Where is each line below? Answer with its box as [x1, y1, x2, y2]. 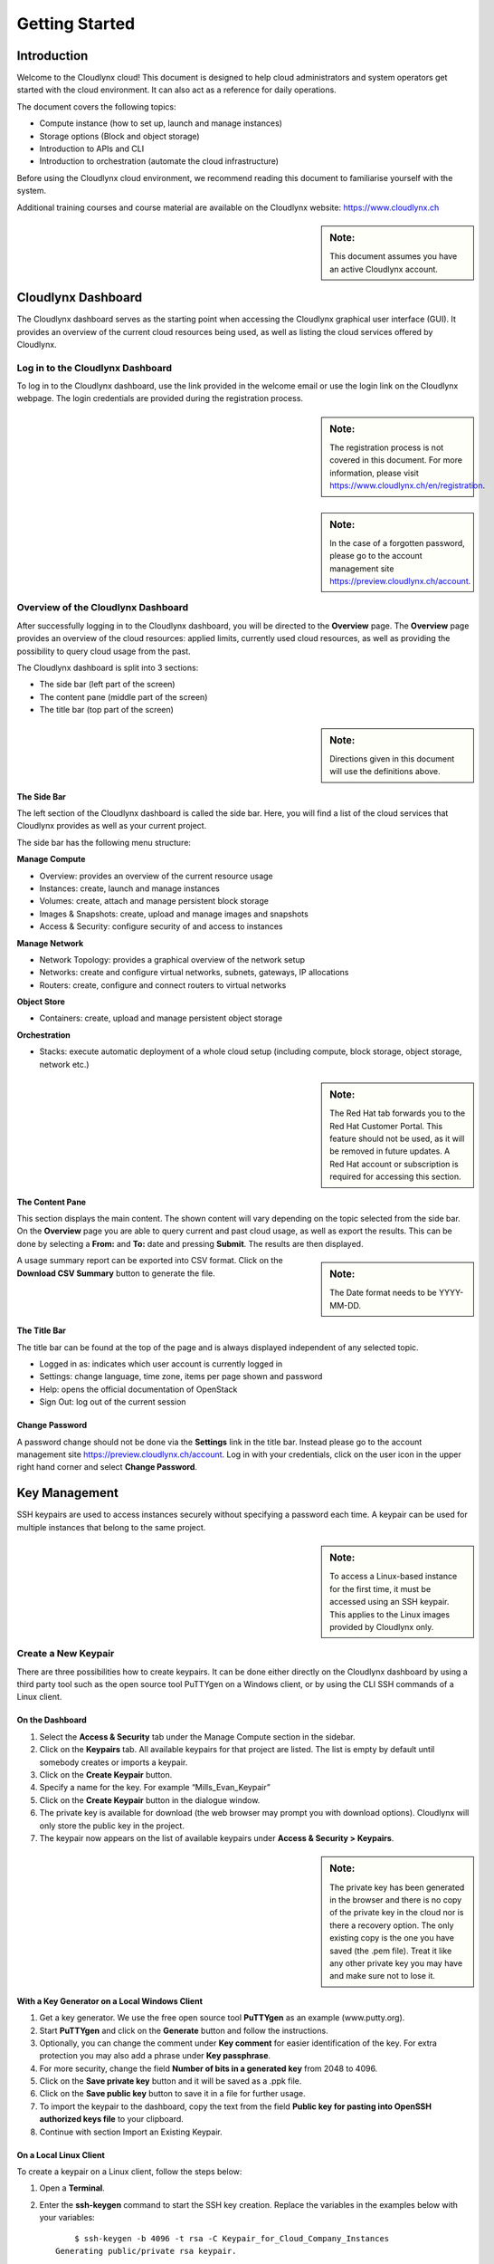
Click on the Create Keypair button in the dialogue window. [39, 1794, 261, 1806]
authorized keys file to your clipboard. [39, 2114, 185, 2125]
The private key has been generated [329, 1882, 465, 1893]
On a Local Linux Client [16, 2149, 106, 2160]
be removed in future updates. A [329, 1146, 451, 1156]
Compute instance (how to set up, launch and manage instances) [39, 118, 282, 129]
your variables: [39, 2212, 95, 2223]
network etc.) [39, 1059, 90, 1070]
